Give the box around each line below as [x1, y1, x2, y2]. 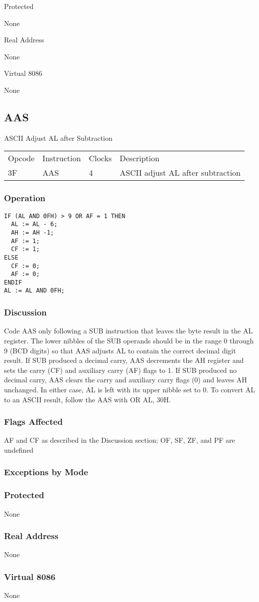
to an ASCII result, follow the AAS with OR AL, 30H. [4, 394, 171, 404]
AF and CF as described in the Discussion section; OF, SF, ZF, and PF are [4, 435, 235, 445]
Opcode [8, 152, 35, 164]
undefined [4, 444, 34, 455]
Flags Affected [4, 415, 63, 428]
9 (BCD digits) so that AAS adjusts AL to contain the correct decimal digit [4, 345, 236, 355]
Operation [4, 192, 46, 204]
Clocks [89, 152, 112, 164]
